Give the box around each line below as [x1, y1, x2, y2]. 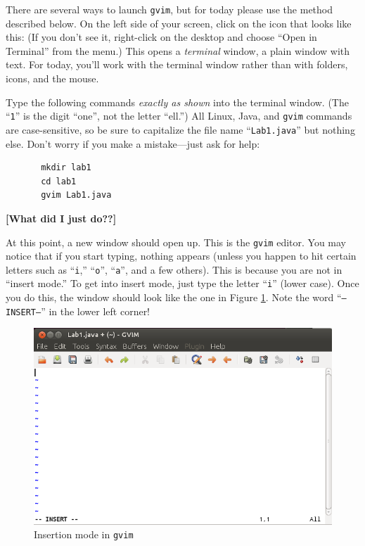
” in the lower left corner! [41, 303, 151, 318]
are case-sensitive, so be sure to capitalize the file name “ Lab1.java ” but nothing [6, 122, 355, 136]
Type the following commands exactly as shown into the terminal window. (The [6, 94, 349, 109]
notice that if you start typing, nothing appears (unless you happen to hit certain [6, 248, 357, 263]
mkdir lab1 [41, 163, 91, 173]
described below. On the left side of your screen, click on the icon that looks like [6, 15, 352, 30]
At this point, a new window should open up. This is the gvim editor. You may [6, 234, 347, 249]
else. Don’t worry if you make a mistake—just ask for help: [6, 136, 260, 151]
